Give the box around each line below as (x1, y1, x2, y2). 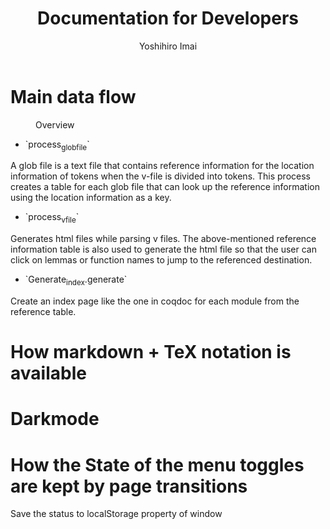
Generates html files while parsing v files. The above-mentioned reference (10, 233, 317, 245)
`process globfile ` (24, 138, 90, 152)
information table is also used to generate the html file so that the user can (10, 243, 317, 256)
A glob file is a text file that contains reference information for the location (10, 160, 315, 172)
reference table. (10, 306, 77, 318)
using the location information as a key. (10, 192, 172, 204)
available (10, 362, 87, 385)
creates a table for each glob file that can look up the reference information (10, 181, 320, 193)
